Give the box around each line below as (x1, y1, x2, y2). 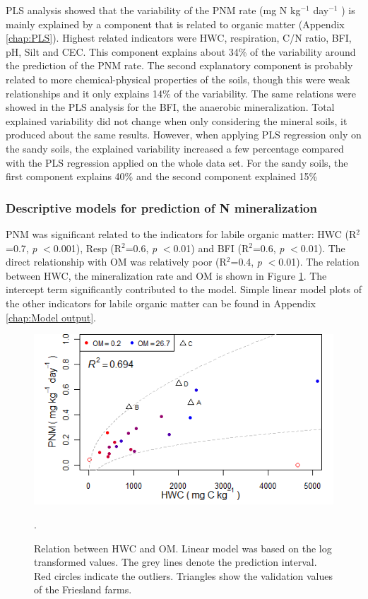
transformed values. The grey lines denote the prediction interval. (34, 554, 317, 569)
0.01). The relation (278, 254, 360, 269)
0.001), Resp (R (53, 240, 121, 255)
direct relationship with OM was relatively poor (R (6, 254, 227, 269)
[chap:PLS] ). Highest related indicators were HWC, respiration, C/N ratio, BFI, (6, 30, 352, 45)
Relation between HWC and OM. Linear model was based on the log (34, 540, 332, 555)
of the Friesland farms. (34, 582, 132, 597)
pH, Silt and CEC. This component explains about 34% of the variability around (6, 44, 356, 59)
